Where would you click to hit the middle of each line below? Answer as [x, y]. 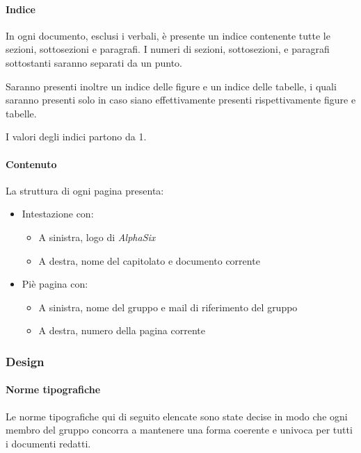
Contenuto [31, 164]
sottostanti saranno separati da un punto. [94, 62]
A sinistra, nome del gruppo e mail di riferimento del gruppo [168, 307]
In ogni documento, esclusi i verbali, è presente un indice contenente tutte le [168, 35]
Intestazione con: [58, 214]
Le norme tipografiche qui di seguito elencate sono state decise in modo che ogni [177, 416]
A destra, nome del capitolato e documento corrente [149, 260]
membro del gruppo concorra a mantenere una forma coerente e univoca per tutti [179, 430]
